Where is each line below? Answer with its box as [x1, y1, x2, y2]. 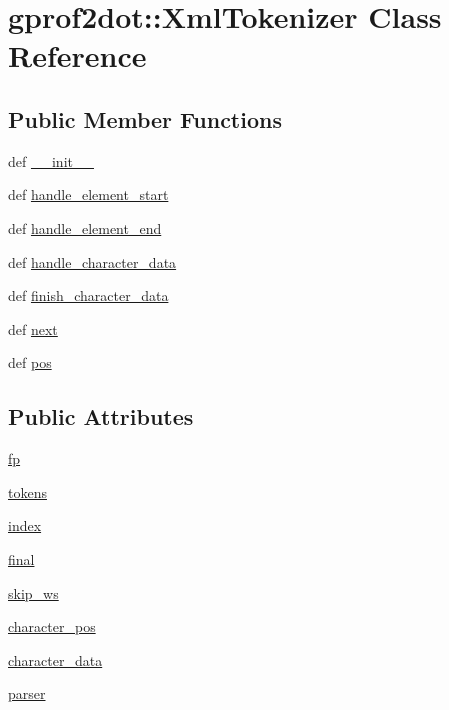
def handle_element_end [8, 217, 162, 238]
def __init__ [8, 150, 94, 171]
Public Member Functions [8, 103, 282, 134]
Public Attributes [8, 401, 194, 432]
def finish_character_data [8, 285, 169, 306]
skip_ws [8, 582, 59, 603]
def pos [8, 352, 52, 373]
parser [8, 683, 46, 704]
